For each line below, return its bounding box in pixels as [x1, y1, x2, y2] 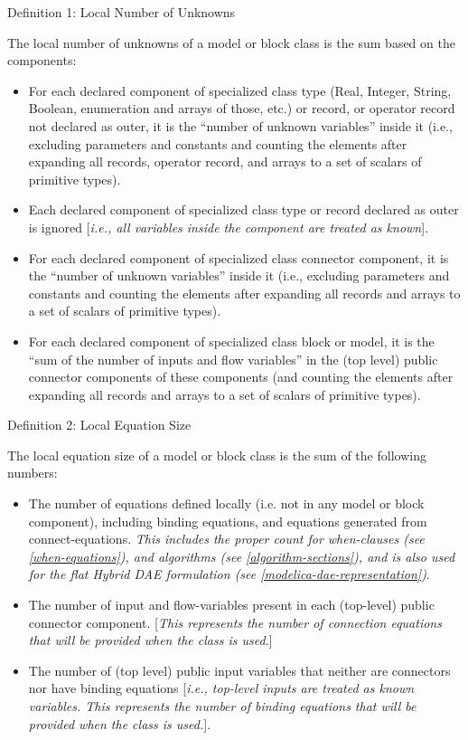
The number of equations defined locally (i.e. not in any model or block [28, 494, 425, 513]
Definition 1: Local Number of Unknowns [7, 3, 236, 21]
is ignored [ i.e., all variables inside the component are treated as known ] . [28, 217, 429, 236]
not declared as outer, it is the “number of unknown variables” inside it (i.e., [28, 116, 453, 135]
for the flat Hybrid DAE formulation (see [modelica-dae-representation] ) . [28, 564, 430, 583]
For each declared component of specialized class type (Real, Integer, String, [28, 81, 452, 100]
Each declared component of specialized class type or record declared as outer [28, 200, 459, 219]
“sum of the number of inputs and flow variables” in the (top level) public [28, 349, 438, 368]
